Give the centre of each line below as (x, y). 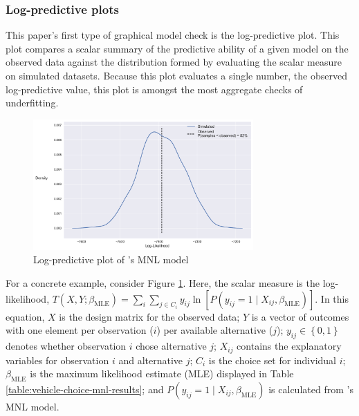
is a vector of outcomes (300, 316)
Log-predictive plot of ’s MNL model (111, 259)
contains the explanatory (289, 346)
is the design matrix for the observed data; (149, 316)
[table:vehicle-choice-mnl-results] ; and (85, 389)
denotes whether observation (66, 346)
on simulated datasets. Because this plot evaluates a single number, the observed (176, 75)
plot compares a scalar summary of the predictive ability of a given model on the (177, 48)
